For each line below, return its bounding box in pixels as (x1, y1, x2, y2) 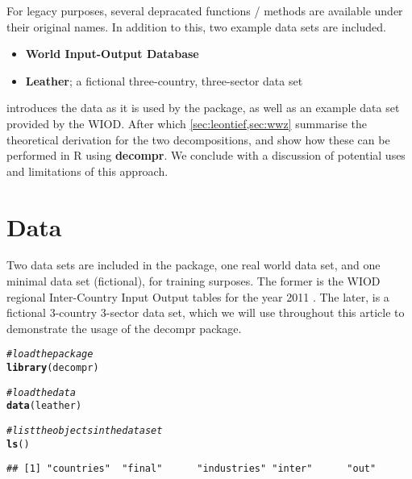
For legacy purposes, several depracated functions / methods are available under (6, 2, 403, 19)
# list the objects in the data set (6, 425, 163, 437)
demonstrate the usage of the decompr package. (6, 319, 242, 336)
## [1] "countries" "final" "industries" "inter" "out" (6, 463, 377, 475)
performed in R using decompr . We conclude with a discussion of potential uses (6, 147, 406, 164)
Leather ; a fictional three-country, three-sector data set (25, 72, 303, 89)
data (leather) (6, 400, 82, 412)
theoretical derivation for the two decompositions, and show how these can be (6, 131, 390, 148)
